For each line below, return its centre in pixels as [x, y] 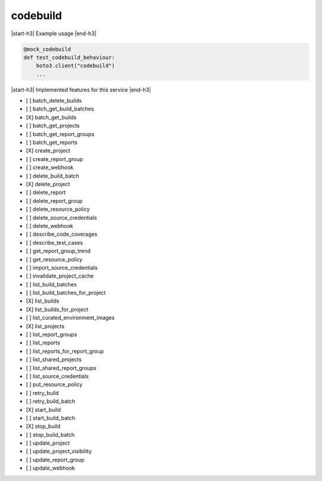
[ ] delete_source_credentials [61, 217]
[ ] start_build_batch [51, 418]
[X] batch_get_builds [51, 117]
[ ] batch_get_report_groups [60, 134]
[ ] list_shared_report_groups [61, 368]
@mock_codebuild [47, 49]
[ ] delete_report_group [54, 201]
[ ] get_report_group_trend [58, 251]
